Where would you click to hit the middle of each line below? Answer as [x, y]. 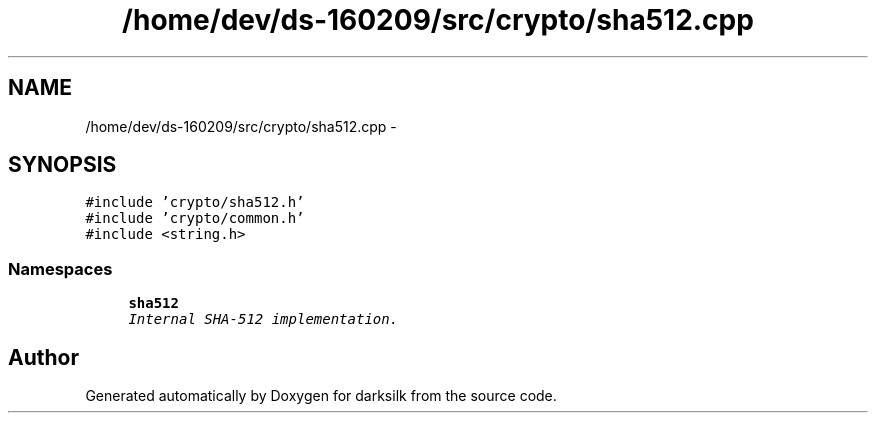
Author [43, 357]
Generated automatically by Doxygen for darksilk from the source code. [321, 396]
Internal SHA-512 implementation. [263, 319]
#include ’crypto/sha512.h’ [195, 202]
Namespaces [60, 268]
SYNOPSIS [62, 165]
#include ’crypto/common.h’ [195, 218]
